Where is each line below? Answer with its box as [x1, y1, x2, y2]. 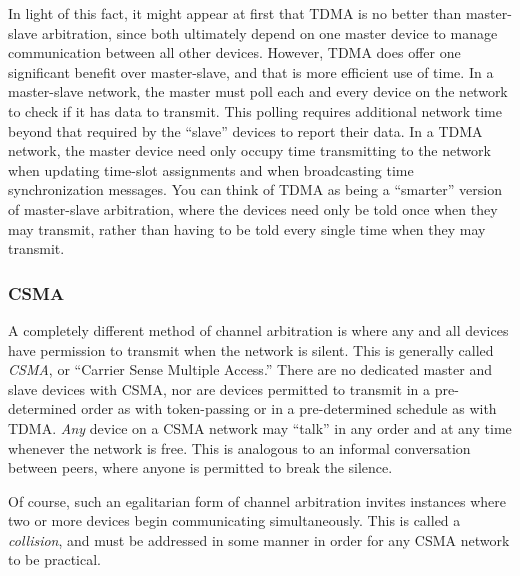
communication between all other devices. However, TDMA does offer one [8, 42, 461, 63]
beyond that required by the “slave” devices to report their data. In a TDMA [8, 120, 483, 141]
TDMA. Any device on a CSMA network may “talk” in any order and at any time [8, 417, 512, 438]
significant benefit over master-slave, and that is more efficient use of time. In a [8, 61, 494, 82]
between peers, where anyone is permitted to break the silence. [8, 457, 393, 478]
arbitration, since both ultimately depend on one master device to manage [41, 22, 498, 43]
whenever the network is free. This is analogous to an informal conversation [8, 437, 471, 458]
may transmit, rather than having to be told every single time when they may [8, 218, 486, 239]
